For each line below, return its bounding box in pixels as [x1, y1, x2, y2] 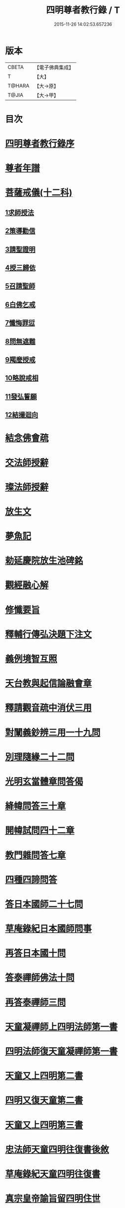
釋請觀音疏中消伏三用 [5, 702, 92, 714]
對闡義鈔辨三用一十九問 [5, 727, 101, 738]
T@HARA [7, 82, 30, 89]
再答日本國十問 [5, 948, 66, 959]
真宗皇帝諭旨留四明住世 [5, 1193, 101, 1205]
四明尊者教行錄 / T [46, 4, 120, 16]
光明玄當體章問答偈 [5, 776, 83, 787]
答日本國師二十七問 [5, 898, 83, 910]
